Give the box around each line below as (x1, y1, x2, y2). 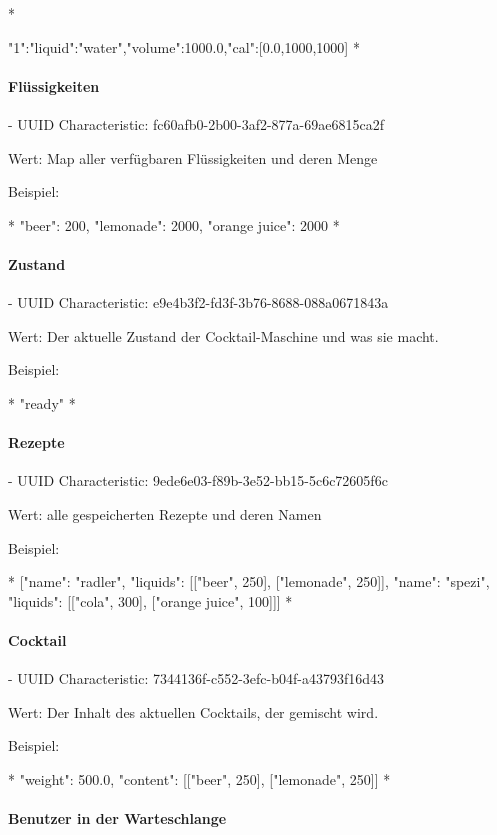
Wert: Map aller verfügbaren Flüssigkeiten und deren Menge (8, 147, 378, 168)
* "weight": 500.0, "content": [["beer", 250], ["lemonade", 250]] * (8, 768, 391, 789)
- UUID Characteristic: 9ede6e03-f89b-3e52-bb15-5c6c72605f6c (8, 470, 388, 491)
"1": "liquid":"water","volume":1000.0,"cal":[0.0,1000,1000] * (8, 36, 360, 57)
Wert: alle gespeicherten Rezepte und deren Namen (8, 503, 322, 524)
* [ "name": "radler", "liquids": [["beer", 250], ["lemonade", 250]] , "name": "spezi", (8, 571, 490, 592)
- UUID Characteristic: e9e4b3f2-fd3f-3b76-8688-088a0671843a (8, 292, 389, 313)
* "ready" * (8, 392, 76, 413)
